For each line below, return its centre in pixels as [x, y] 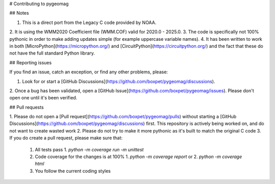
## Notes [19, 13]
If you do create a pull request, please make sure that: [66, 138]
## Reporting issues [31, 62]
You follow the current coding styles [73, 171]
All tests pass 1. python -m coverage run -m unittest [89, 149]
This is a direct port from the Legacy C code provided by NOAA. [89, 22]
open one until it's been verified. [43, 98]
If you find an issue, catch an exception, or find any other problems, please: [89, 72]
